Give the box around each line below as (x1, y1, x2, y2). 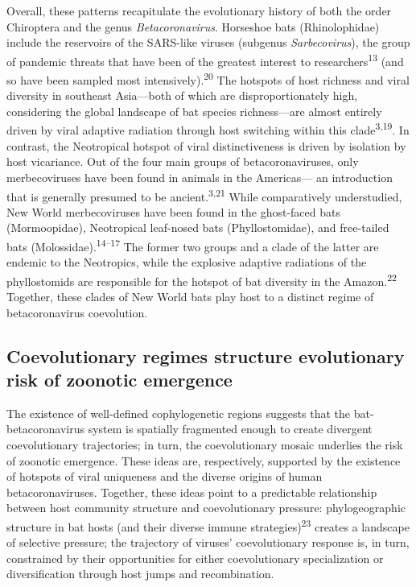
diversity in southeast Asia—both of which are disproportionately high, (6, 87, 358, 104)
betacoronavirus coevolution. (6, 304, 148, 320)
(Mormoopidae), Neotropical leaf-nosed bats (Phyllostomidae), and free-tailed (6, 219, 389, 236)
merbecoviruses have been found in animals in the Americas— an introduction (6, 168, 393, 185)
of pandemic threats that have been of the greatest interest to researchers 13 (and (6, 50, 404, 69)
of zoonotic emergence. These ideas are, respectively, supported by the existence (6, 452, 401, 469)
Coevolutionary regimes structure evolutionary (6, 343, 405, 368)
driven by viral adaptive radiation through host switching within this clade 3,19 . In (6, 119, 410, 138)
